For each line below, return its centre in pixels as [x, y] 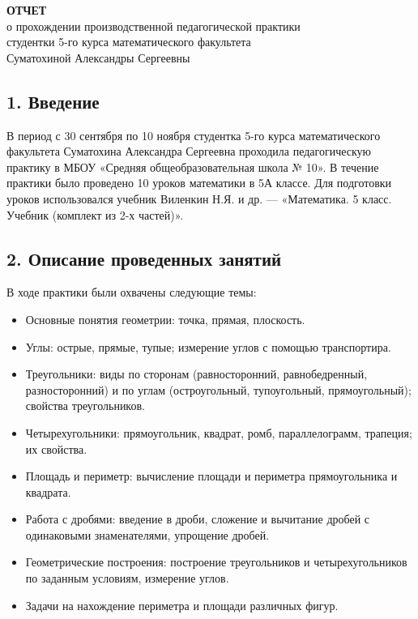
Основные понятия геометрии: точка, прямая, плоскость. [165, 319]
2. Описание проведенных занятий [144, 258]
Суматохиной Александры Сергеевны [98, 57]
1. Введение [53, 101]
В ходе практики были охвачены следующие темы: [132, 292]
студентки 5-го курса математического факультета [129, 42]
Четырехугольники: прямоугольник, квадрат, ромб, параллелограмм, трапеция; [219, 432]
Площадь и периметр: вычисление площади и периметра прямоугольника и [211, 476]
